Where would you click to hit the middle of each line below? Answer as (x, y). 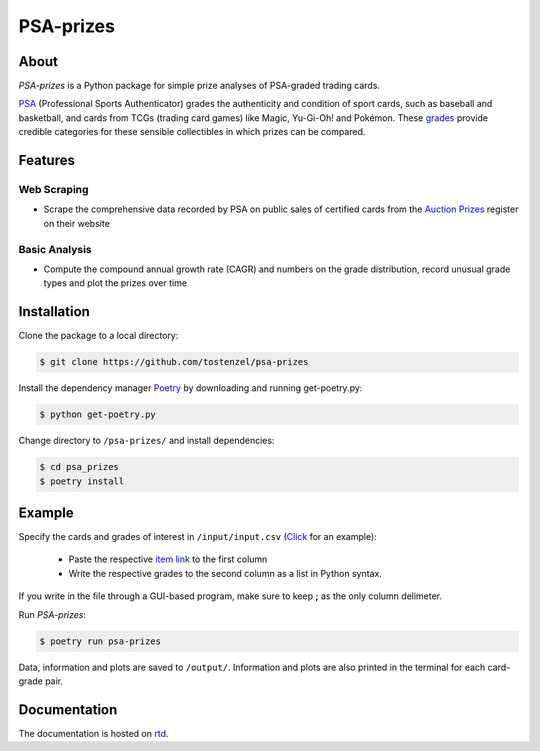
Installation (54, 311)
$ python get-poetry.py (98, 414)
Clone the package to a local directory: (98, 336)
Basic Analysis (55, 249)
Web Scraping (53, 190)
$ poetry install (82, 481)
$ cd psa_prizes (79, 467)
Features (46, 160)
